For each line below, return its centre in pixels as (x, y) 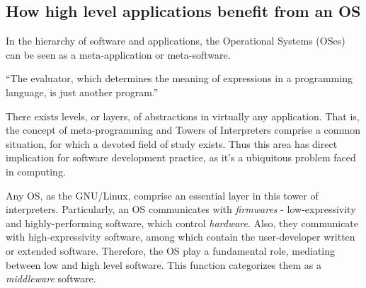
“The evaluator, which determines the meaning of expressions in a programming (179, 78)
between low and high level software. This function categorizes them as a (164, 264)
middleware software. (51, 278)
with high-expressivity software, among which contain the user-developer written (181, 237)
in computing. (36, 171)
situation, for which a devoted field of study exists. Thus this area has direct (172, 143)
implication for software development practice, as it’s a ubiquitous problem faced (181, 157)
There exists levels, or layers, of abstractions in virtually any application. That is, (183, 116)
